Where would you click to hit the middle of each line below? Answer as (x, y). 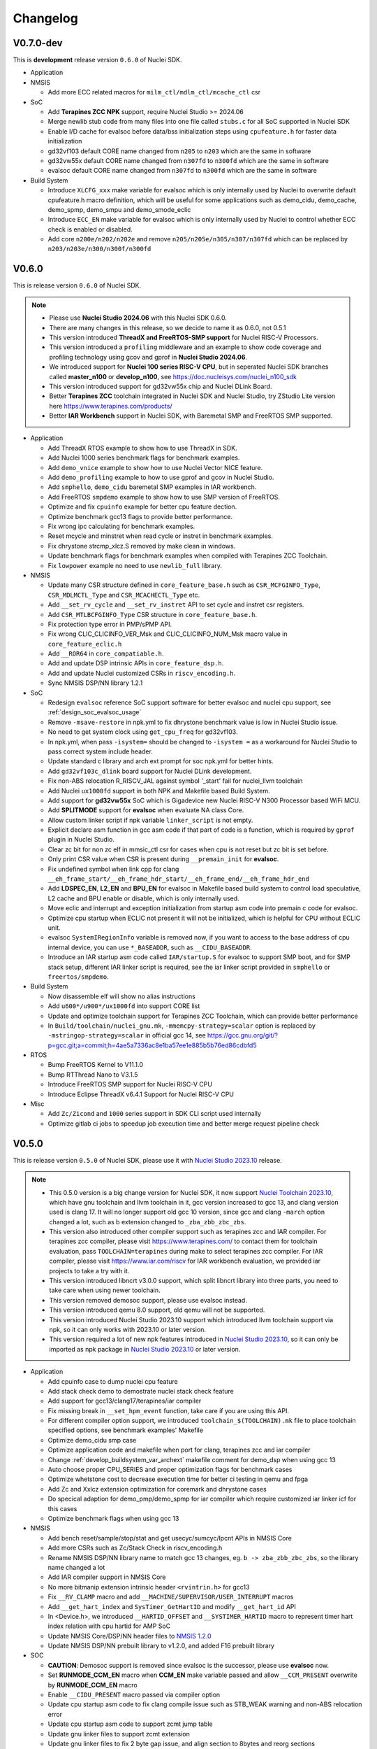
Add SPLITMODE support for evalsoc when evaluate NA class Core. (146, 810)
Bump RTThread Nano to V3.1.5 (93, 1075)
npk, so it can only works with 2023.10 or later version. (127, 1329)
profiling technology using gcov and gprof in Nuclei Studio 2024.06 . (148, 357)
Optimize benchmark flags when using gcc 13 (113, 1518)
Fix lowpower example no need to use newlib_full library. (135, 565)
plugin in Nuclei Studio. (81, 840)
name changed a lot (76, 1567)
